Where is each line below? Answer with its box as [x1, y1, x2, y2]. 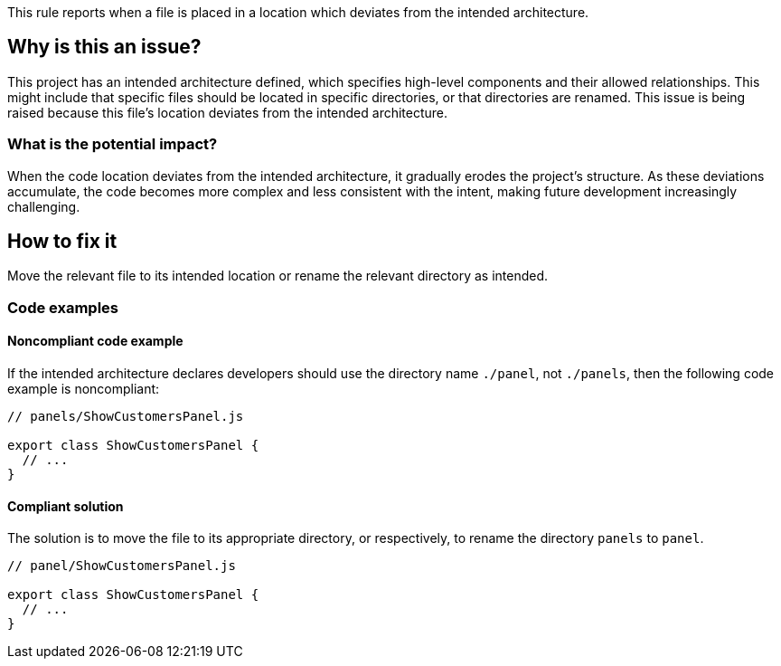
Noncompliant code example [7, 333, 183, 349]
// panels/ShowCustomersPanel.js [7, 409, 244, 424]
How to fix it [7, 230, 118, 253]
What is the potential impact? [7, 135, 218, 154]
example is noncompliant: [7, 381, 160, 397]
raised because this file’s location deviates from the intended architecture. [7, 104, 448, 120]
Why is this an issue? [7, 35, 202, 59]
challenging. [7, 198, 80, 214]
